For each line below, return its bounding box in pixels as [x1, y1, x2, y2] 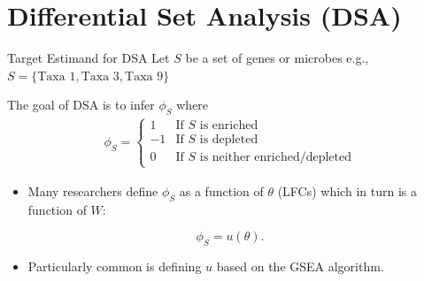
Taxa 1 [37, 70, 76, 83]
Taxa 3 [81, 70, 119, 83]
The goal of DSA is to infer [7, 95, 155, 114]
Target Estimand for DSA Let [7, 49, 170, 67]
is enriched [199, 119, 258, 133]
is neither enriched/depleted [199, 151, 352, 164]
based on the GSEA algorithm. [216, 256, 384, 275]
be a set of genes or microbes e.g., [185, 49, 369, 67]
